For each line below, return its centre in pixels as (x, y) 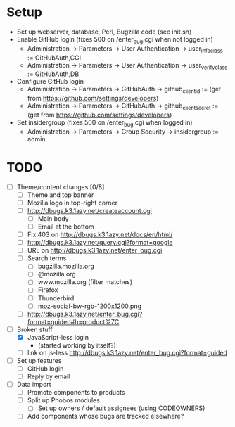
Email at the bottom (66, 227)
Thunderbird (56, 298)
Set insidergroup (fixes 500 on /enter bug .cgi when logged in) (104, 123)
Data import (34, 385)
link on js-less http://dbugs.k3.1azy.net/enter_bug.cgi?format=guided (127, 352)
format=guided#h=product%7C (73, 321)
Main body (53, 218)
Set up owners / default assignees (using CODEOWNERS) (121, 408)
